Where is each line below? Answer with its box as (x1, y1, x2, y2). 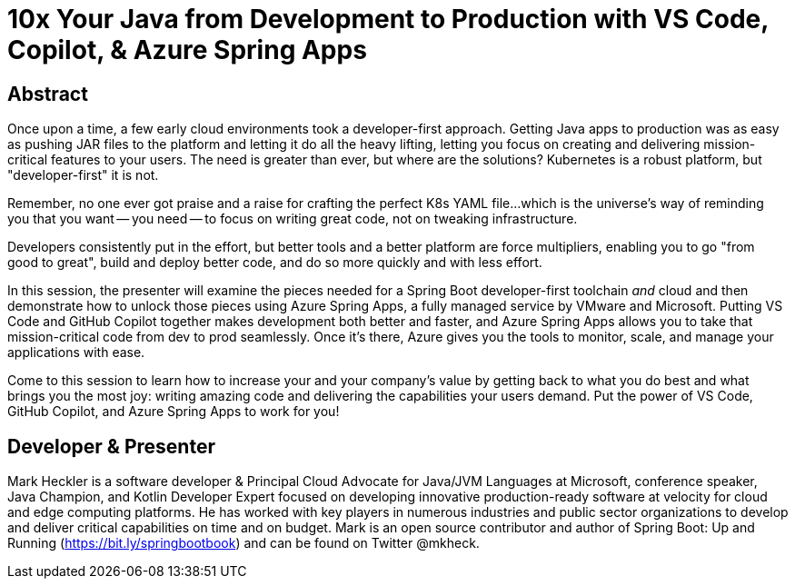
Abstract (7, 82, 88, 105)
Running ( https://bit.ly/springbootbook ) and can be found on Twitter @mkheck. (7, 535, 480, 551)
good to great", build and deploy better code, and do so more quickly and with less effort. (7, 254, 542, 271)
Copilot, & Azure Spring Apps (7, 35, 367, 65)
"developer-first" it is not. (7, 167, 159, 184)
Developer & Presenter (7, 434, 215, 458)
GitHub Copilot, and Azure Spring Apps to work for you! (7, 403, 340, 420)
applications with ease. (7, 344, 145, 361)
